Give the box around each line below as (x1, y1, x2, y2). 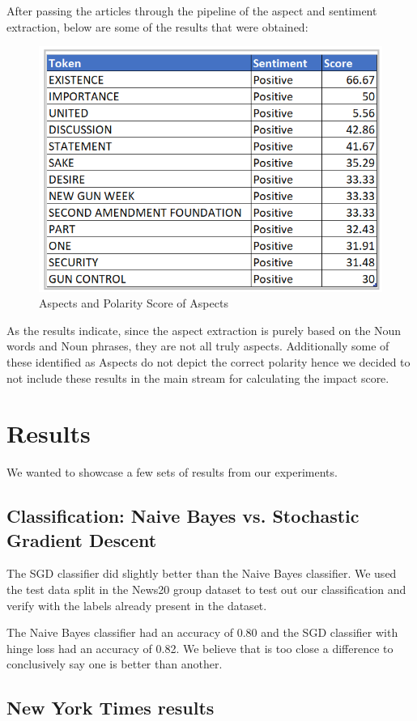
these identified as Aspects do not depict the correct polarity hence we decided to (6, 353, 411, 370)
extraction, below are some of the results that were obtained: (6, 18, 308, 35)
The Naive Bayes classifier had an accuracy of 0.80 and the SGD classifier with (6, 624, 398, 641)
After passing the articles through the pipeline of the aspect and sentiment (6, 2, 377, 19)
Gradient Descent (6, 527, 157, 552)
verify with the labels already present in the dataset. (6, 596, 267, 613)
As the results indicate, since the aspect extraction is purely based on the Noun (6, 321, 402, 338)
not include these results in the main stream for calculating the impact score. (6, 369, 389, 386)
